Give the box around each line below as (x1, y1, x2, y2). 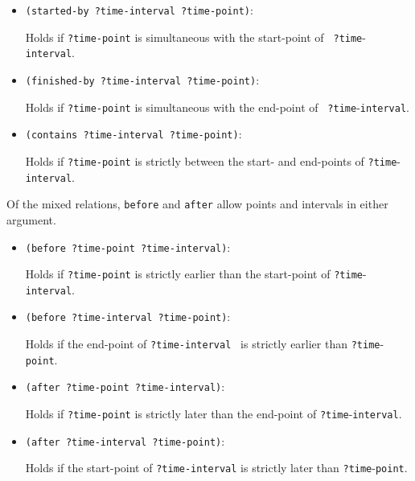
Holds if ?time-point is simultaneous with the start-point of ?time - (25, 28, 366, 45)
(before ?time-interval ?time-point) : (25, 308, 231, 325)
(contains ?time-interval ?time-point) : (25, 125, 242, 142)
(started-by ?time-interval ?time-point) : (25, 2, 253, 18)
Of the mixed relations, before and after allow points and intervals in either (6, 195, 388, 212)
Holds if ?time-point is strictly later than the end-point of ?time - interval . (25, 405, 402, 422)
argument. (6, 211, 56, 228)
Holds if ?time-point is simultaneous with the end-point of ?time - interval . (25, 98, 410, 115)
